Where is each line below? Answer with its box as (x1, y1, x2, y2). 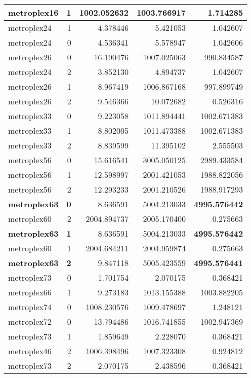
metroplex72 (8, 316, 52, 327)
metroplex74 (8, 301, 52, 313)
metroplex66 (8, 286, 52, 298)
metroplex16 (8, 7, 59, 18)
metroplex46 (8, 345, 52, 357)
